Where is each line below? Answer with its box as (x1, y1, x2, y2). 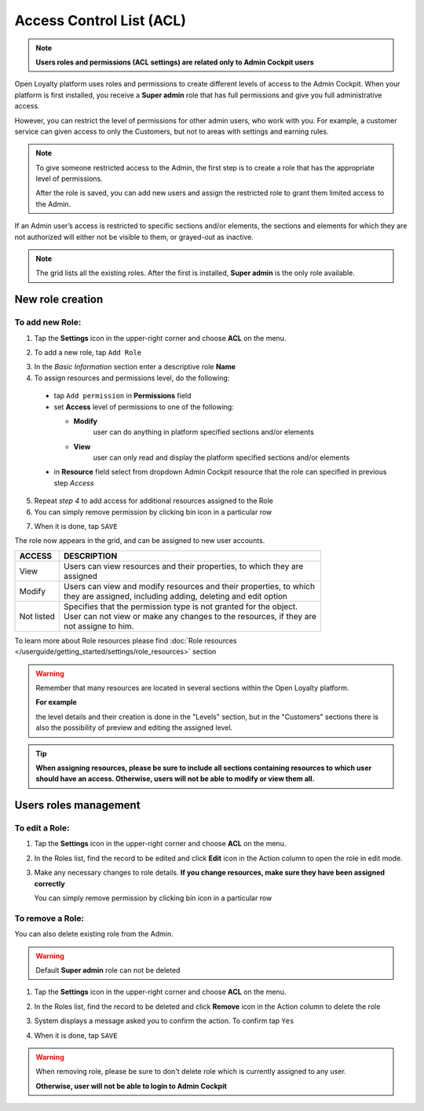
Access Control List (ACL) (14, 12, 186, 29)
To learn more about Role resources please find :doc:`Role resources (14, 636, 237, 645)
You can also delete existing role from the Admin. (14, 929, 174, 939)
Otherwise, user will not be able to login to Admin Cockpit (35, 1081, 227, 1091)
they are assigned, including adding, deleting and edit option (63, 590, 288, 601)
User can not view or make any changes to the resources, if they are (63, 610, 317, 621)
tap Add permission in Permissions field (53, 391, 192, 401)
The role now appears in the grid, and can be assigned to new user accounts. (14, 536, 265, 545)
